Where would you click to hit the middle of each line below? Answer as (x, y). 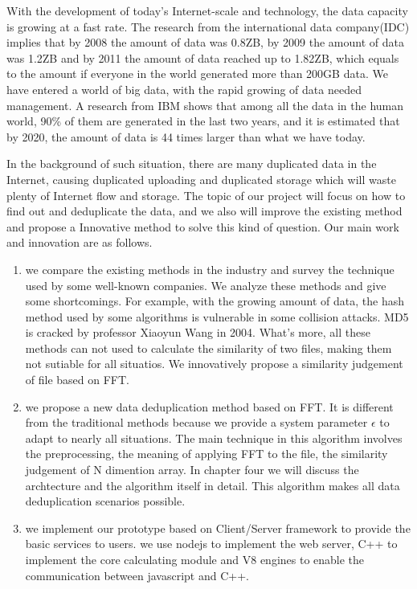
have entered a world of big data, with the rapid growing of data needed (184, 89)
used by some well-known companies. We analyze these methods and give (206, 285)
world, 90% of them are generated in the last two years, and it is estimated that (203, 121)
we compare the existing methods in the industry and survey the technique (210, 269)
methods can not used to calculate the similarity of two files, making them (208, 348)
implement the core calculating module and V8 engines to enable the (195, 559)
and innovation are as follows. (80, 242)
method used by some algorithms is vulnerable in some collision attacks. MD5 (217, 316)
